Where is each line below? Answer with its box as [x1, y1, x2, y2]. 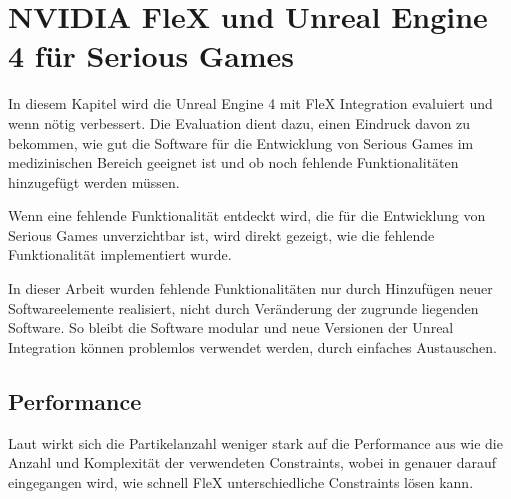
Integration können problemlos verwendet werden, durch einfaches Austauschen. [8, 336, 497, 357]
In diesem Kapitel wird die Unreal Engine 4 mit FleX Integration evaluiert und [8, 93, 493, 114]
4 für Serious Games [8, 35, 295, 76]
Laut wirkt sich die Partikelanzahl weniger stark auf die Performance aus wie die [8, 432, 503, 453]
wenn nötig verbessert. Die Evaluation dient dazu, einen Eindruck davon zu [8, 112, 471, 133]
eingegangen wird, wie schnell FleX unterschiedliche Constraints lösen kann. [8, 471, 474, 492]
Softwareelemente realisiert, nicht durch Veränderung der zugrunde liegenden [8, 297, 479, 318]
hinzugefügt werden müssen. [8, 171, 180, 192]
